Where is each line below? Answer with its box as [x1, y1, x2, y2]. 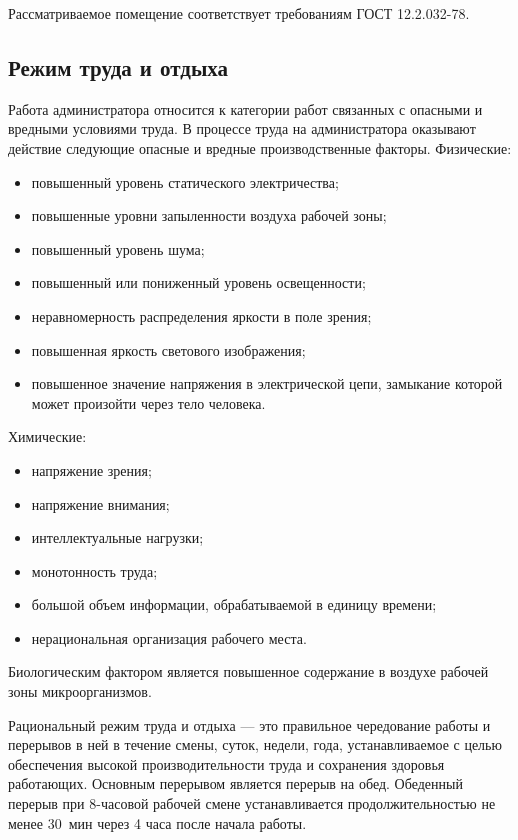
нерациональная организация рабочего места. [31, 627, 307, 648]
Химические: [8, 426, 87, 447]
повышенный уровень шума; [31, 238, 205, 259]
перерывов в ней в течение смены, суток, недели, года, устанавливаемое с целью [8, 734, 502, 755]
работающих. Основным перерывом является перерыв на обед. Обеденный [8, 773, 463, 794]
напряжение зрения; [31, 459, 152, 480]
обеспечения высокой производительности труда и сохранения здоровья [8, 753, 445, 774]
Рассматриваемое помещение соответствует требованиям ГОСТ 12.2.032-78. [8, 3, 470, 23]
